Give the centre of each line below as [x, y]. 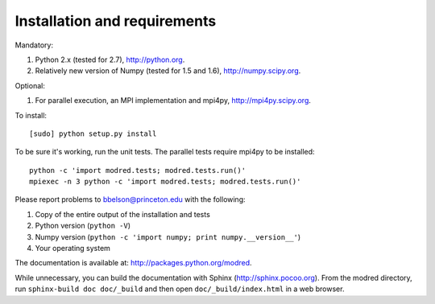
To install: [31, 115]
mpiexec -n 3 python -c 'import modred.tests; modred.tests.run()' [165, 182]
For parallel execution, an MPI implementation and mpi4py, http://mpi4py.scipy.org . [173, 101]
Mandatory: [34, 45]
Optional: [30, 85]
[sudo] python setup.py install [93, 134]
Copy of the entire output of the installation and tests [123, 214]
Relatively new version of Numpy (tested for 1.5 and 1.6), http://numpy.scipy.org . [168, 71]
